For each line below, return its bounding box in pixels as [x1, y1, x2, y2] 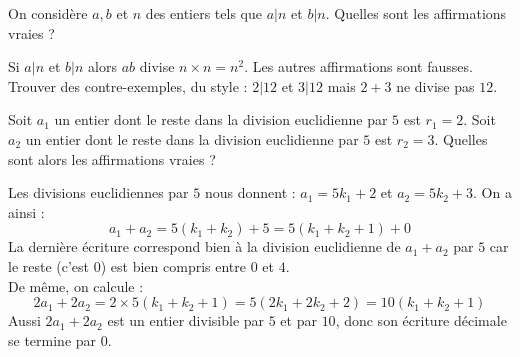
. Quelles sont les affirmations [325, 3, 507, 23]
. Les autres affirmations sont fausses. [244, 56, 473, 77]
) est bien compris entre [100, 255, 246, 276]
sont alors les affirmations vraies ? [8, 148, 216, 169]
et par [280, 310, 317, 331]
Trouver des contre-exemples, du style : [8, 75, 248, 96]
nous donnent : [204, 182, 296, 203]
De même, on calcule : [8, 275, 144, 296]
